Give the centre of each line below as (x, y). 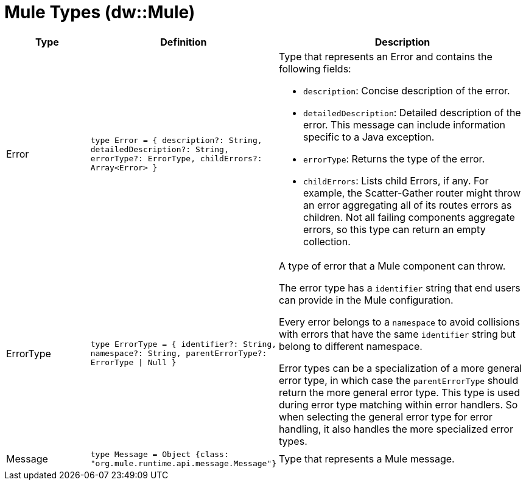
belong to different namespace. (351, 346)
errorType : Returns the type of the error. (394, 159)
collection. (327, 241)
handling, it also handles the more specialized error (396, 429)
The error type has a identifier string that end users (400, 288)
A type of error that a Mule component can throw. (392, 266)
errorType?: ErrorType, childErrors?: (176, 158)
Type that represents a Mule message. (367, 459)
